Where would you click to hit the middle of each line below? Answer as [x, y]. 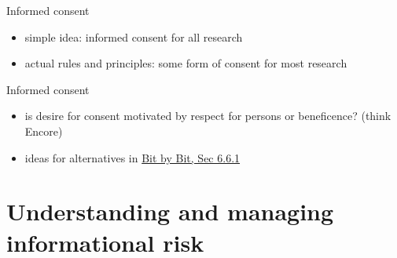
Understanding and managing [170, 211]
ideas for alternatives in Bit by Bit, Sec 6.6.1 [132, 157]
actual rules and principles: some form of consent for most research [186, 63]
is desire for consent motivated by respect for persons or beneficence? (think [208, 116]
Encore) [44, 131]
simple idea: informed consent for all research [134, 36]
